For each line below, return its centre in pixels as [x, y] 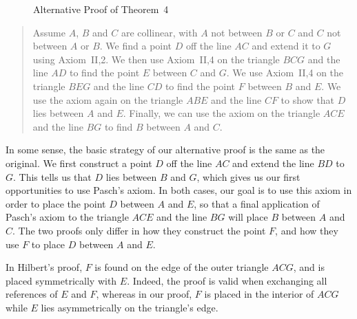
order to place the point [56, 203]
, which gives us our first [248, 176]
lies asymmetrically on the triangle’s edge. [130, 307]
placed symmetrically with [61, 280]
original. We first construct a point [79, 163]
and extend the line [273, 163]
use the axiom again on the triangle [108, 99]
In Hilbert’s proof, [44, 267]
